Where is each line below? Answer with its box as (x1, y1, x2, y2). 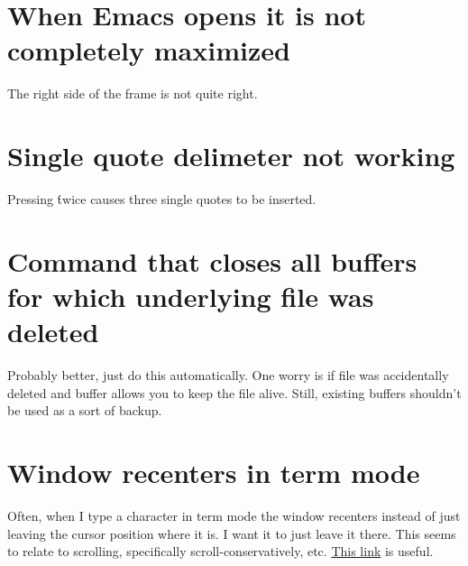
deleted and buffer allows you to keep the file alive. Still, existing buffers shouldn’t (7, 383, 462, 402)
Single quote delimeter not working (7, 137, 455, 174)
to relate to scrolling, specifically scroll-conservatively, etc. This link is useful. (7, 542, 434, 561)
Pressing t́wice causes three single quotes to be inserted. (7, 190, 317, 209)
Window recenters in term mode (7, 454, 420, 491)
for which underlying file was (7, 278, 374, 314)
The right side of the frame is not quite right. (7, 84, 258, 103)
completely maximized (7, 32, 290, 69)
